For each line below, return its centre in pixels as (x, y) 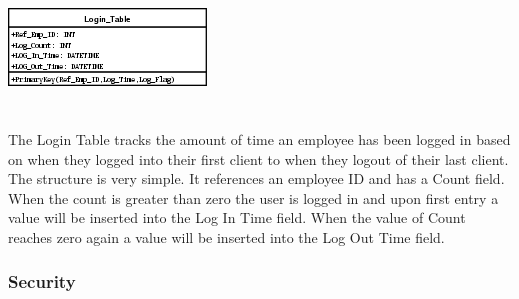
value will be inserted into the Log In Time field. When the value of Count (237, 217)
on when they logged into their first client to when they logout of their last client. (258, 158)
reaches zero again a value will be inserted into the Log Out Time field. (226, 236)
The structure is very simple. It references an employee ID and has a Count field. (256, 178)
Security (42, 281)
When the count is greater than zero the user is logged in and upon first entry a (253, 197)
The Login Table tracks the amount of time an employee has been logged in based (259, 138)
